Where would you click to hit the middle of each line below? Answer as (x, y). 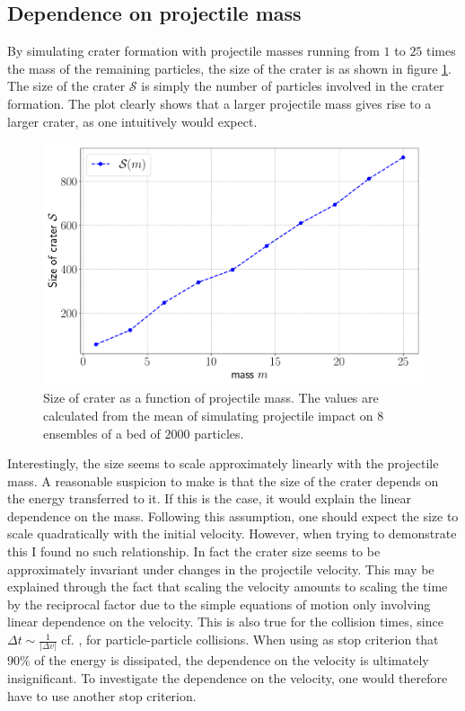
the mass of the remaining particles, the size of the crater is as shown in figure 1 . (229, 68)
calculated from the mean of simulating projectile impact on (208, 415)
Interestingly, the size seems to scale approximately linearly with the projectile (223, 463)
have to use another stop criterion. (102, 695)
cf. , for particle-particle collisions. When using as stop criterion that (250, 640)
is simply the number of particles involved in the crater (293, 86)
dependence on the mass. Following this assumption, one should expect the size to (233, 515)
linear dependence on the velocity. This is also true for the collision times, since (225, 622)
